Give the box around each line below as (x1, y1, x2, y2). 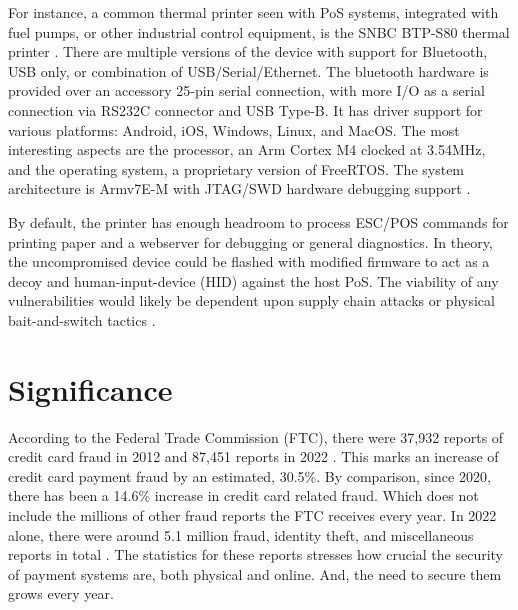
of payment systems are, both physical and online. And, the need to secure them (8, 563, 502, 584)
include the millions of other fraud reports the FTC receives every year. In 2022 (8, 505, 497, 525)
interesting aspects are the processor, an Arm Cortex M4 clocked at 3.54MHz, (8, 139, 486, 160)
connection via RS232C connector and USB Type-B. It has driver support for (8, 99, 483, 120)
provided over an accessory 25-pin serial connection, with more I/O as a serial (8, 80, 485, 101)
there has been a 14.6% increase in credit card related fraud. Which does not (8, 485, 479, 506)
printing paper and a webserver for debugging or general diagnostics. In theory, (8, 231, 493, 252)
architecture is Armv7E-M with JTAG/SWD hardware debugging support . (8, 178, 471, 199)
